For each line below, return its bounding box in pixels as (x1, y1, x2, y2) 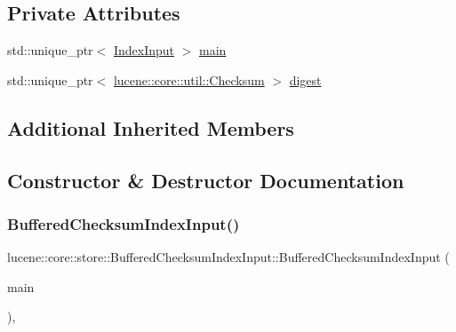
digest (289, 70, 322, 89)
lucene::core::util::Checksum (113, 70, 265, 89)
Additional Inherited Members (7, 114, 294, 141)
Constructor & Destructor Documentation (7, 166, 404, 194)
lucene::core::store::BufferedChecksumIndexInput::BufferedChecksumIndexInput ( (7, 248, 450, 266)
